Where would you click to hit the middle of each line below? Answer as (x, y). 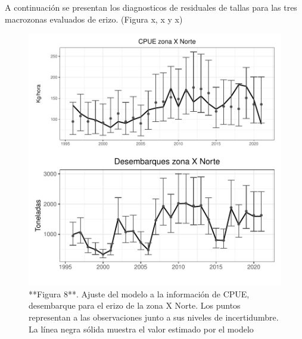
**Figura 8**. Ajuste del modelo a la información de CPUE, (139, 294)
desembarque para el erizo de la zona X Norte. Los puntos (135, 305)
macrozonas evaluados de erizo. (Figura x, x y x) (94, 19)
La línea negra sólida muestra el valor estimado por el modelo (141, 329)
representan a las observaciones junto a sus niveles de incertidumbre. (154, 317)
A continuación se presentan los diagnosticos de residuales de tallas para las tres (151, 7)
